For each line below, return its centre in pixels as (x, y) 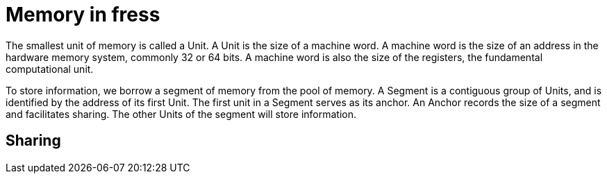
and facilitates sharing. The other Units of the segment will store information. (181, 114)
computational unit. (50, 69)
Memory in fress (83, 15)
